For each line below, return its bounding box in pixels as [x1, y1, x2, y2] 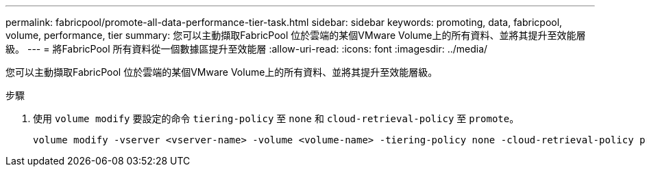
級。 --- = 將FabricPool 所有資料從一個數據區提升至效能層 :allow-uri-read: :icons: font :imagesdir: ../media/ [5, 43, 488, 55]
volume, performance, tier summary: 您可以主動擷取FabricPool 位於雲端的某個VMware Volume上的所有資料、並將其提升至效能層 [5, 29, 586, 41]
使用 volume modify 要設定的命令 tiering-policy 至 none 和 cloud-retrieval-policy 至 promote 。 [33, 113, 520, 124]
